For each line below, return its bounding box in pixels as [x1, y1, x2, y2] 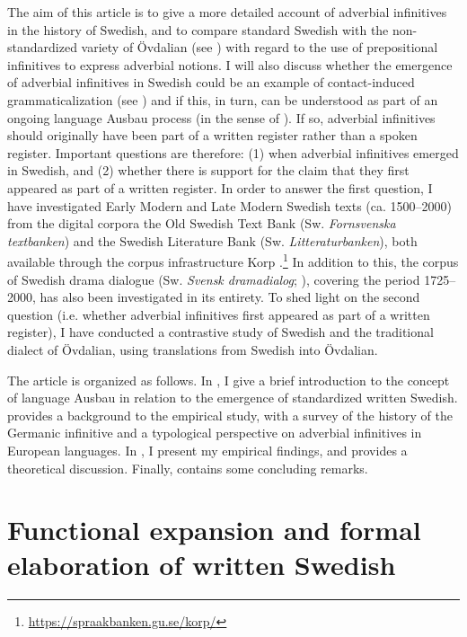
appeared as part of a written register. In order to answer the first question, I [7, 178, 433, 197]
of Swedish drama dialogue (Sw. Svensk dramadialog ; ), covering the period [7, 270, 420, 288]
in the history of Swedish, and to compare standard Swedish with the [7, 20, 389, 39]
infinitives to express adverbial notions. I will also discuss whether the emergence [7, 55, 453, 74]
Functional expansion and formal [7, 511, 421, 548]
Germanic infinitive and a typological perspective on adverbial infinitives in [7, 423, 422, 442]
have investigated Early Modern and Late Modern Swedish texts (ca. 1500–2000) [7, 196, 453, 215]
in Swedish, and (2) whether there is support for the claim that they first [7, 161, 410, 180]
